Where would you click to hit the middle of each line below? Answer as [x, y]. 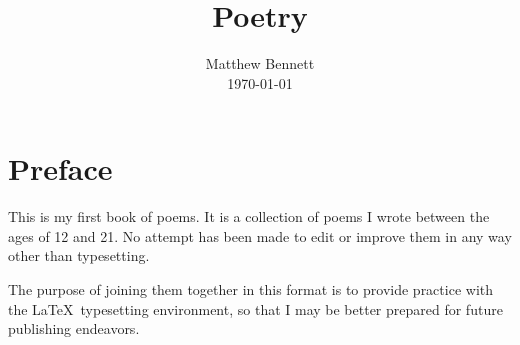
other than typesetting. [79, 255]
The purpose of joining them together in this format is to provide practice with [251, 289]
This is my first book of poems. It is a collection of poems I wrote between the [249, 216]
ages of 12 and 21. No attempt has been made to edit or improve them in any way [260, 235]
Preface [60, 168]
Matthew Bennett [260, 63]
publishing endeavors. [74, 328]
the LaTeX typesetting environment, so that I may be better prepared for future [255, 308]
